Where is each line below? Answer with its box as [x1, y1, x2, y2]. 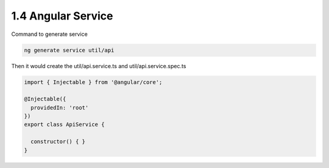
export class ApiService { [24, 121, 105, 128]
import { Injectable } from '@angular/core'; [24, 79, 163, 85]
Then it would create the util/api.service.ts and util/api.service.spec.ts [11, 62, 186, 69]
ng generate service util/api [24, 46, 115, 54]
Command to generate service [11, 30, 88, 38]
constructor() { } [30, 138, 85, 145]
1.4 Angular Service [11, 9, 113, 23]
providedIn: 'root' [30, 104, 89, 111]
